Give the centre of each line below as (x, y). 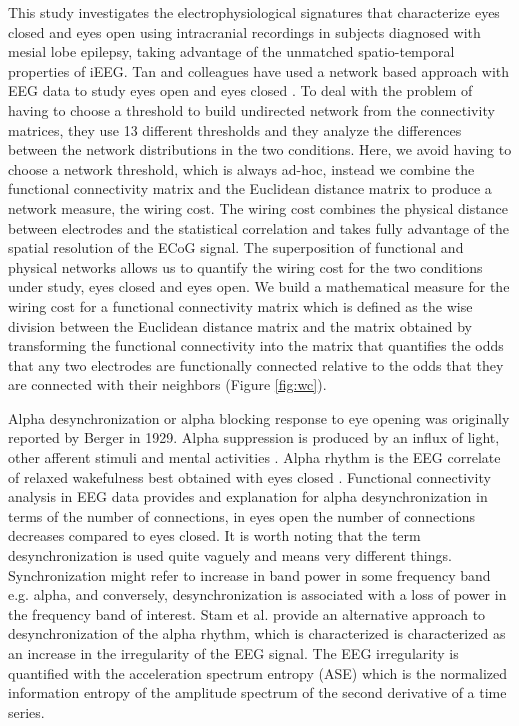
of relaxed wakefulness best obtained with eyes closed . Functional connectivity (249, 476)
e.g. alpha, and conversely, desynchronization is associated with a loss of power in (257, 594)
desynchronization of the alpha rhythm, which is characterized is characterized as (257, 633)
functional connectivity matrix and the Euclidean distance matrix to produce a (250, 188)
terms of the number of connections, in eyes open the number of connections (242, 515)
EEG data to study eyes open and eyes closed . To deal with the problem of (240, 90)
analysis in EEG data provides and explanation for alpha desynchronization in (248, 496)
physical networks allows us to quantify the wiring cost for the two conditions (245, 266)
